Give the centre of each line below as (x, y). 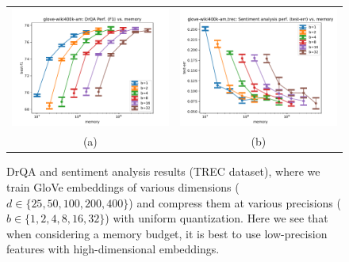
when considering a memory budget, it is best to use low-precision (167, 233)
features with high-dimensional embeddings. (113, 249)
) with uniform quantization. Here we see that (217, 218)
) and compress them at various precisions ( (235, 202)
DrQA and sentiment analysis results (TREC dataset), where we (163, 171)
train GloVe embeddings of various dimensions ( (123, 187)
